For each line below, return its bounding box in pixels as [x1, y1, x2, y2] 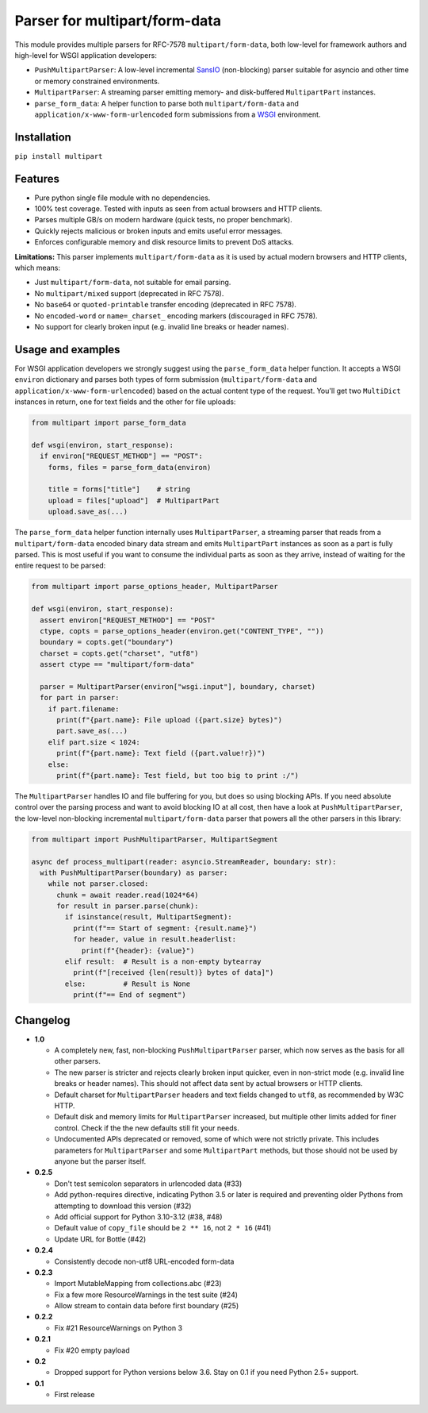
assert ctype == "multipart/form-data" [40, 660, 195, 669]
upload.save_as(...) [48, 507, 128, 516]
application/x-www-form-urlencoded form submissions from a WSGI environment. [34, 110, 321, 119]
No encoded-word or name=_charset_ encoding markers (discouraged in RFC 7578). [34, 310, 318, 321]
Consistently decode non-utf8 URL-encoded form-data [54, 1257, 235, 1266]
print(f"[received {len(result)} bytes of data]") [72, 968, 274, 977]
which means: [14, 263, 61, 273]
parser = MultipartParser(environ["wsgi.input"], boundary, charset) [40, 682, 316, 691]
